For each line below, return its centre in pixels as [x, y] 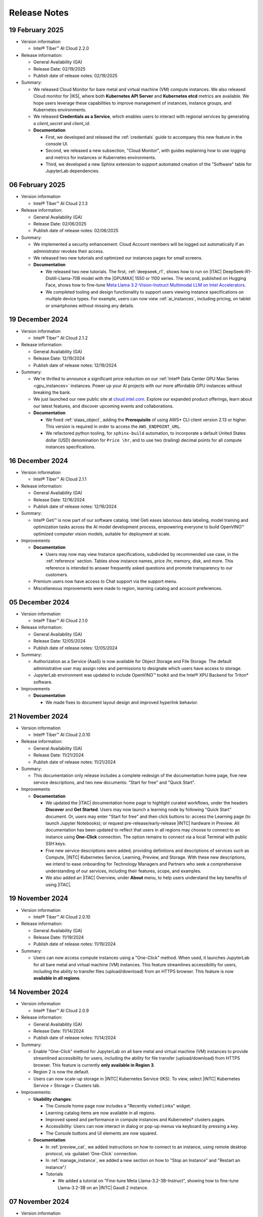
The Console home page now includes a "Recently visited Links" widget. [118, 1106]
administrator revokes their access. [69, 251]
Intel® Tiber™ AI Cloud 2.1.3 [60, 203]
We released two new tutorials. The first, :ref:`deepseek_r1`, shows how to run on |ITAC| [134, 271]
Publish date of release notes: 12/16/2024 [75, 507]
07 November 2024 [39, 1202]
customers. [57, 574]
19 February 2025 [37, 30]
